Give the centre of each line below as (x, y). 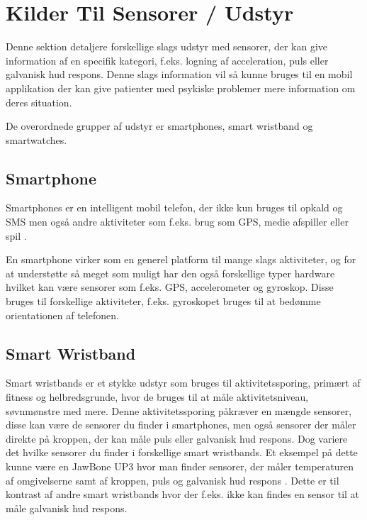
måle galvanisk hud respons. (67, 508)
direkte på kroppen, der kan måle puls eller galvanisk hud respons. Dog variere (177, 438)
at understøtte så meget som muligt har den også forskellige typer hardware (170, 273)
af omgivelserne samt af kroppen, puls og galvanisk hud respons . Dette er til (173, 480)
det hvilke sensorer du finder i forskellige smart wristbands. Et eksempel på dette (182, 452)
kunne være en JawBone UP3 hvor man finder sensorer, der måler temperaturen (180, 466)
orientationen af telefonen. (62, 315)
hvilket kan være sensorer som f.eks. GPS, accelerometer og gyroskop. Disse (170, 287)
